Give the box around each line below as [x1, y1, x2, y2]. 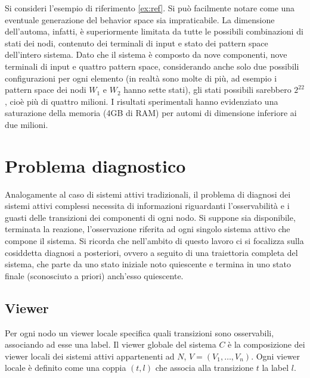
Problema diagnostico [5, 153, 186, 177]
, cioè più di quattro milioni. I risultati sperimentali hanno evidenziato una [5, 95, 278, 107]
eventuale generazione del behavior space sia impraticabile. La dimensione [5, 13, 275, 26]
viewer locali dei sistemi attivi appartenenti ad [5, 349, 175, 362]
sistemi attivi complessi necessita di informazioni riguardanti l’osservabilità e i [5, 199, 290, 212]
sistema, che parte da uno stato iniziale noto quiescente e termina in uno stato [5, 258, 291, 270]
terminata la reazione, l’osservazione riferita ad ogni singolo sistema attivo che [5, 223, 290, 235]
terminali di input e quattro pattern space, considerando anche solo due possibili [5, 60, 299, 72]
